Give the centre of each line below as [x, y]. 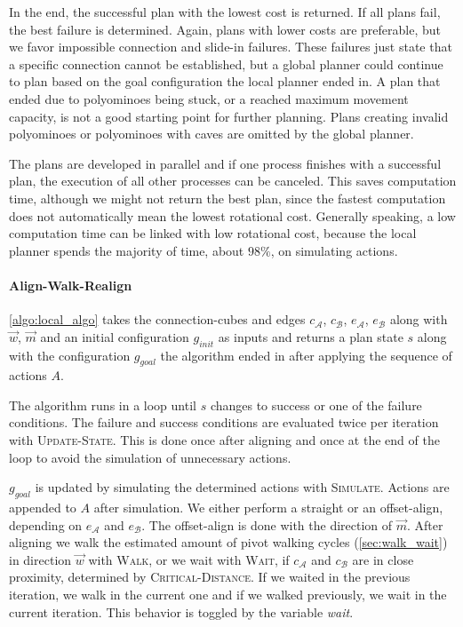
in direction [40, 559]
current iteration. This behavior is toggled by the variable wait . [181, 611]
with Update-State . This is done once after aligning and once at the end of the [224, 440]
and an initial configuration [115, 336]
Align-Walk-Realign [71, 285]
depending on [46, 524]
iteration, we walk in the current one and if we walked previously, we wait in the [228, 595]
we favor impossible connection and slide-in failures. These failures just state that [231, 47]
